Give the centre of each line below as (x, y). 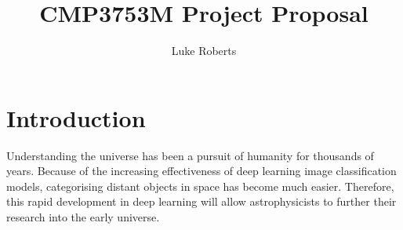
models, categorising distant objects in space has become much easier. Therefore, (200, 186)
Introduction (76, 117)
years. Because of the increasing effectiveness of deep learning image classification (201, 171)
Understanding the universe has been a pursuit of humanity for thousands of (190, 155)
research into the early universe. (83, 217)
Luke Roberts (204, 51)
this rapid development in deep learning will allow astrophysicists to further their (201, 201)
